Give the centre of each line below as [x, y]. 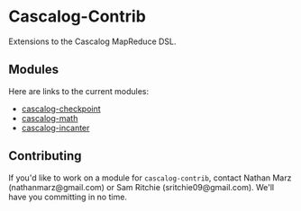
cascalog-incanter [55, 127]
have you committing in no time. [68, 197]
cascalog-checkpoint [61, 109]
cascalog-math [50, 118]
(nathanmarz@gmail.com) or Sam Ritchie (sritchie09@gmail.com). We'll [141, 187]
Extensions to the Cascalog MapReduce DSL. [92, 41]
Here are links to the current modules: [79, 91]
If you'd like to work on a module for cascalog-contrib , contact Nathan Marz [150, 178]
